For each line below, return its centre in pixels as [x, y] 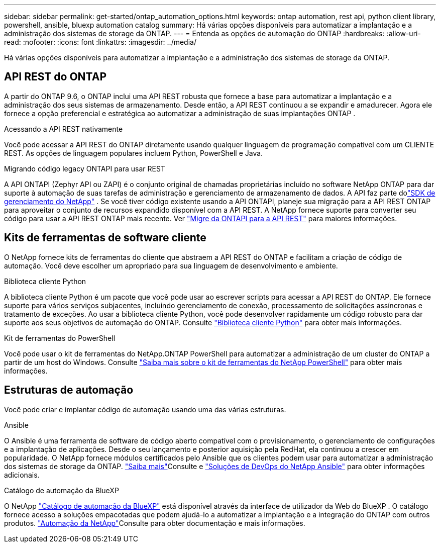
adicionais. [22, 475]
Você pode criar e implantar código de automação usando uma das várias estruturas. [145, 409]
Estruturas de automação [69, 390]
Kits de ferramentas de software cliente [105, 238]
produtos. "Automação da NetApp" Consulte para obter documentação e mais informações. [155, 523]
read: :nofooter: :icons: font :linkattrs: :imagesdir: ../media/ [100, 42]
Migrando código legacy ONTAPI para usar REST [85, 168]
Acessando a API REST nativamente [64, 129]
